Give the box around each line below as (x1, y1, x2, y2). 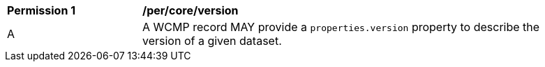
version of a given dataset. (142, 34, 282, 48)
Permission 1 (7, 3, 76, 17)
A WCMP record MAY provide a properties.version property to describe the (142, 20, 540, 34)
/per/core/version (142, 3, 239, 17)
